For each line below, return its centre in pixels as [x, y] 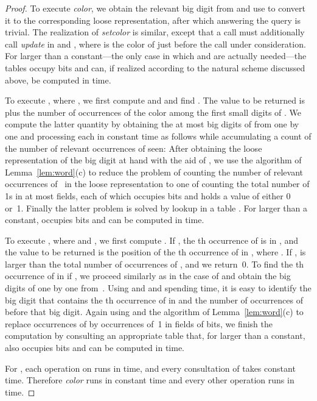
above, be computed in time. [58, 80]
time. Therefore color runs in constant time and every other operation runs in [150, 380]
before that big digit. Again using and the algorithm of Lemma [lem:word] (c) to [154, 312]
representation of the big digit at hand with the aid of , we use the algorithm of [153, 160]
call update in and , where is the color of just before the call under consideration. [155, 44]
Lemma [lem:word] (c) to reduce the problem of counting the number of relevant [154, 172]
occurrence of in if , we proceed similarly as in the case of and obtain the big [148, 276]
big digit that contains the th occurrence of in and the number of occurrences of [154, 300]
